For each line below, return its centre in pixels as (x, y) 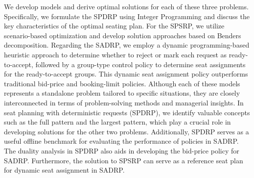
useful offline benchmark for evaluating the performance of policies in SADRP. (121, 141)
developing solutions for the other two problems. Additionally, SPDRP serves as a (127, 131)
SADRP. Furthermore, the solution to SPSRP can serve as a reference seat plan (124, 160)
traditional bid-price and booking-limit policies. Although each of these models (122, 83)
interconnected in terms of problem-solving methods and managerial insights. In (124, 102)
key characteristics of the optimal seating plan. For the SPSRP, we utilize (114, 26)
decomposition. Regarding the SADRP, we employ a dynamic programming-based (127, 45)
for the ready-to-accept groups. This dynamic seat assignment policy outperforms (126, 74)
